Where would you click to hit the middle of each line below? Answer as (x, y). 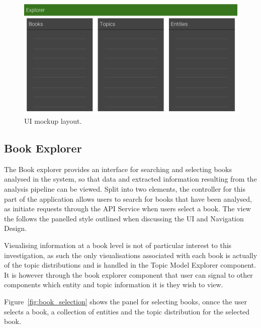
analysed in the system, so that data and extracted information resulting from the (130, 179)
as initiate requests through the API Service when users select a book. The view (127, 209)
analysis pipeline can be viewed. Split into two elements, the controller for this (125, 189)
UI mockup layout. (53, 121)
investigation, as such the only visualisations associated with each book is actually (131, 255)
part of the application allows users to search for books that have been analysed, (128, 198)
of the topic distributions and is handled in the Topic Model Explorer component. (130, 265)
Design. (15, 228)
